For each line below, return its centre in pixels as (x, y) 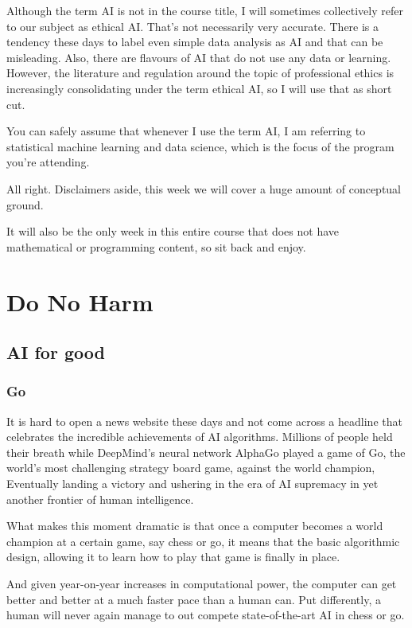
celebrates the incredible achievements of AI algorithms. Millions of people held (200, 437)
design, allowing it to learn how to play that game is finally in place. (173, 557)
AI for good (56, 352)
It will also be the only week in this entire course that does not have (173, 231)
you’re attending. (48, 162)
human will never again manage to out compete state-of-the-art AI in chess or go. (206, 615)
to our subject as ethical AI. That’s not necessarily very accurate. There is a (193, 26)
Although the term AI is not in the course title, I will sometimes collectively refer (205, 10)
